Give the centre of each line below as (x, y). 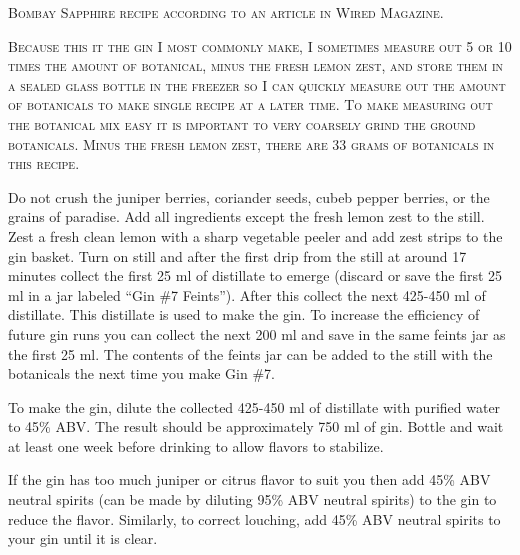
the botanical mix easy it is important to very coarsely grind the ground (242, 123)
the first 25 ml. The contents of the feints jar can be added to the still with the (250, 353)
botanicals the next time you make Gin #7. (141, 373)
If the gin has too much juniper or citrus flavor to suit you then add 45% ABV (249, 479)
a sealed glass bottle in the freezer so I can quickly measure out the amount (257, 84)
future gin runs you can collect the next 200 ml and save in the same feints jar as (257, 333)
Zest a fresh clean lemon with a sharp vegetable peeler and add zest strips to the (255, 235)
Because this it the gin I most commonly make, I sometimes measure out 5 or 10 (260, 45)
